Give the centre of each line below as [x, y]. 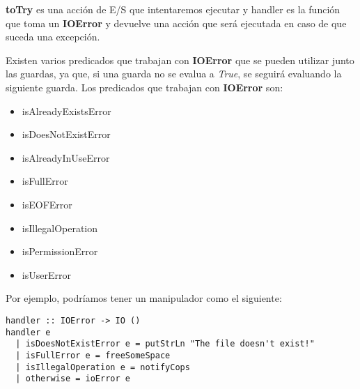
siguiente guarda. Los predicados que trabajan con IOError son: [144, 87]
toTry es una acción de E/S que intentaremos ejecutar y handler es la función [173, 9]
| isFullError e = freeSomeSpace [93, 355]
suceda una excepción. [53, 37]
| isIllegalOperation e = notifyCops [103, 367]
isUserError [46, 274]
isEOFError [47, 204]
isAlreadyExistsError [66, 110]
